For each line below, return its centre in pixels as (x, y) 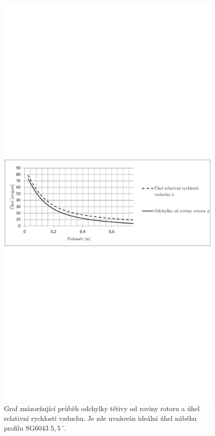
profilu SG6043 (26, 427)
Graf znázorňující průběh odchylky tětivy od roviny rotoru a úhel (102, 408)
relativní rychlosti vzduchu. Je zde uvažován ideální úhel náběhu (100, 418)
